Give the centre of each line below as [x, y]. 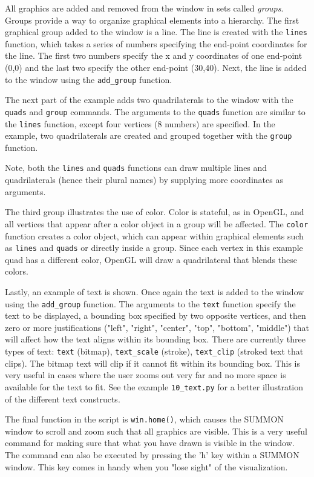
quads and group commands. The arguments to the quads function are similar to [155, 111]
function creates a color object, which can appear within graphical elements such [154, 235]
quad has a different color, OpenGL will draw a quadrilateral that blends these [151, 259]
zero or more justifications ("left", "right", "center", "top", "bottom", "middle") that [157, 327]
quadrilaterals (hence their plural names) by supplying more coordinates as [144, 180]
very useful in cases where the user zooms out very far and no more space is [146, 375]
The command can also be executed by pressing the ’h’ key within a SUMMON [152, 454]
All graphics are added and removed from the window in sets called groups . [144, 8]
